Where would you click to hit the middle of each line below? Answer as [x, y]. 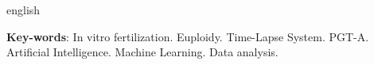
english [23, 10]
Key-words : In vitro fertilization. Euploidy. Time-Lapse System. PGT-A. [188, 36]
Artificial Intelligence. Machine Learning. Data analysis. [142, 52]
